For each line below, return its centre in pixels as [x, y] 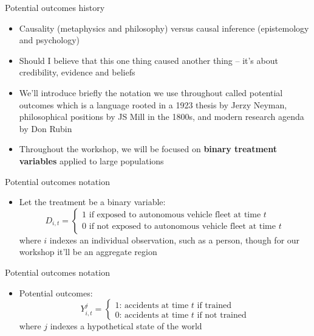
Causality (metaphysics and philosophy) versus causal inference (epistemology [164, 28]
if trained [214, 305]
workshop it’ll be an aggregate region [88, 252]
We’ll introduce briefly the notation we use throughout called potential [151, 92]
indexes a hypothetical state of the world [126, 326]
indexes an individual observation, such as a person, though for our [175, 240]
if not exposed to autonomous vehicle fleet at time [182, 227]
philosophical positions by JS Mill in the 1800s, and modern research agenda [162, 117]
